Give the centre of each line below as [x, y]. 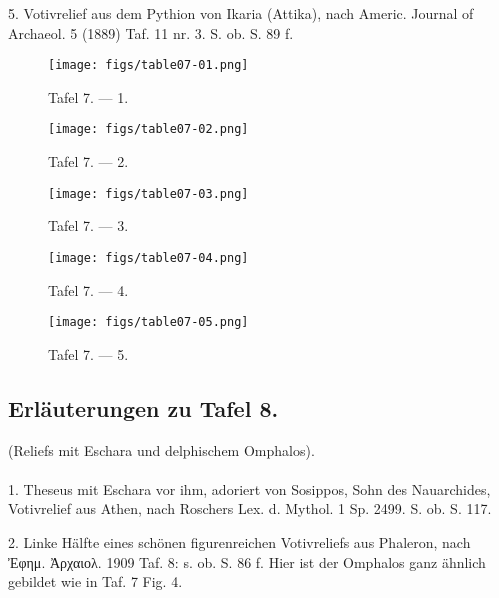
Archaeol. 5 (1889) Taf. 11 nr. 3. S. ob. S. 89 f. [151, 32]
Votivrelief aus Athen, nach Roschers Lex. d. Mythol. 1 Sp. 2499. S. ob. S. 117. [250, 508]
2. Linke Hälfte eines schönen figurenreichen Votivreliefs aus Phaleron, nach [239, 542]
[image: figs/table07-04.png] [148, 257]
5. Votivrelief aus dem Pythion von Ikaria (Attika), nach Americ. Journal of [241, 13]
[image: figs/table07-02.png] [148, 129]
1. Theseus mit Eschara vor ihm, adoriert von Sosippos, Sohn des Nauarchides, [249, 488]
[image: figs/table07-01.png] [148, 65]
